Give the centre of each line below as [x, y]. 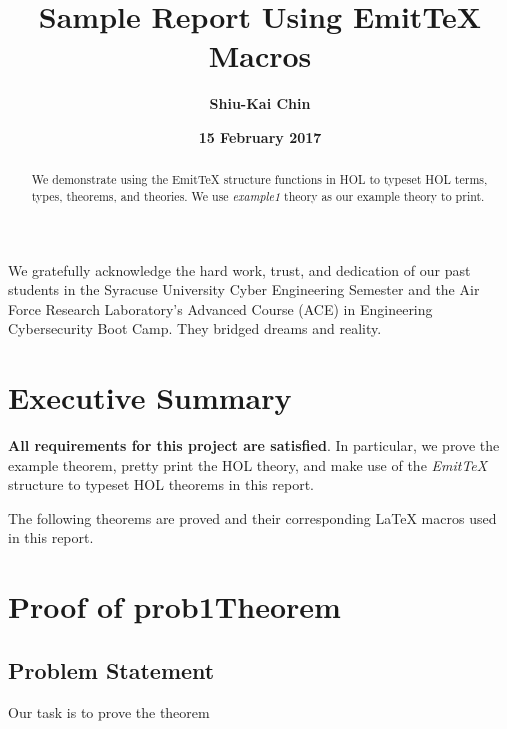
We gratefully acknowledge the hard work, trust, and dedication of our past [239, 269]
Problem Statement [111, 669]
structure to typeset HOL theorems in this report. [161, 484]
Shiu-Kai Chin [260, 103]
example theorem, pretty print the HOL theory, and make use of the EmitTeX [248, 464]
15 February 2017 [260, 136]
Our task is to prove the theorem [109, 711]
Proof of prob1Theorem [174, 606]
